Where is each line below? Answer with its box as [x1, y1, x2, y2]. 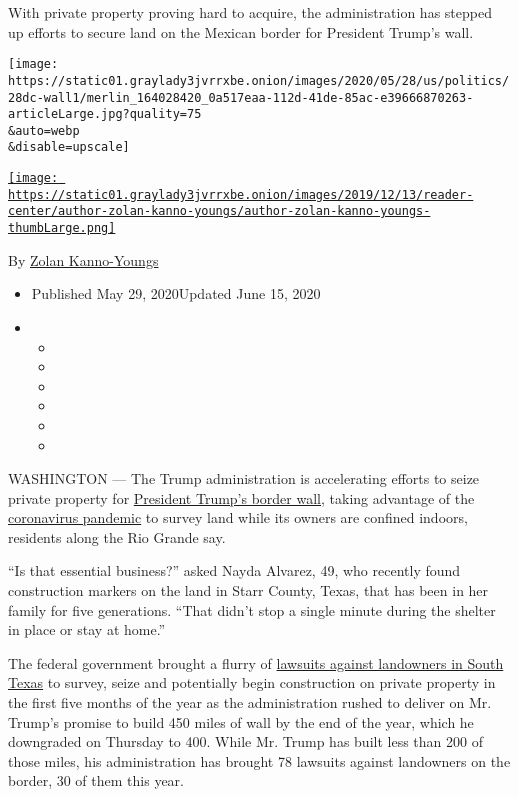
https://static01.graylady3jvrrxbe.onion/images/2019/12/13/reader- [8, 187, 474, 202]
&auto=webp [8, 123, 80, 138]
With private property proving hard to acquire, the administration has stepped [8, 2, 492, 22]
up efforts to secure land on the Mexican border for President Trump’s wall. [8, 21, 474, 42]
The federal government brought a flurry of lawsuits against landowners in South [8, 652, 504, 673]
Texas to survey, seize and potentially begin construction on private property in [8, 672, 496, 693]
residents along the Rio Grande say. [8, 526, 226, 547]
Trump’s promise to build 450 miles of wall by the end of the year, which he [8, 711, 474, 732]
